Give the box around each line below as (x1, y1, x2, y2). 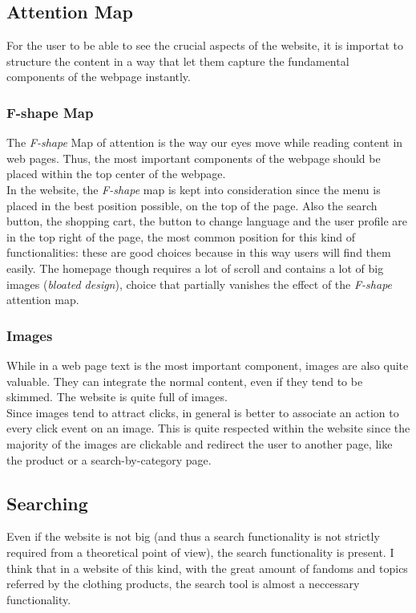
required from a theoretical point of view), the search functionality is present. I (6, 543, 394, 560)
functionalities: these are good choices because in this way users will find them (6, 244, 391, 261)
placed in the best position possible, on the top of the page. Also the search (6, 197, 378, 213)
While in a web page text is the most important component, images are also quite (6, 356, 409, 373)
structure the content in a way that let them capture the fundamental (6, 52, 349, 69)
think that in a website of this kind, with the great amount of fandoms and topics (6, 559, 408, 576)
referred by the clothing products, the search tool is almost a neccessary (6, 575, 360, 592)
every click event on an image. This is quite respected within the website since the (6, 420, 410, 436)
